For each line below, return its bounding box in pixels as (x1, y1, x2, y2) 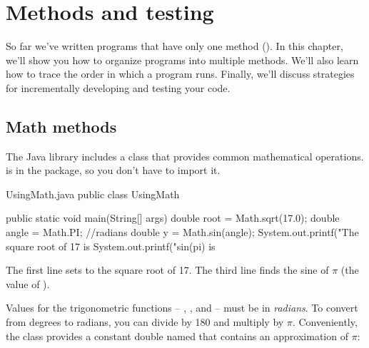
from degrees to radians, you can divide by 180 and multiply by (6, 314, 284, 329)
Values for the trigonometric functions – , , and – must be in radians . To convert (6, 300, 358, 315)
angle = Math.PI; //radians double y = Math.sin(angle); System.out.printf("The (6, 225, 359, 240)
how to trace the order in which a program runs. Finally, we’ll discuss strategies (6, 66, 355, 81)
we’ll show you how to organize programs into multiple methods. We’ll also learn (6, 52, 359, 67)
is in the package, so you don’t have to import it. (6, 163, 221, 178)
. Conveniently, (292, 314, 358, 329)
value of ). (6, 276, 50, 291)
